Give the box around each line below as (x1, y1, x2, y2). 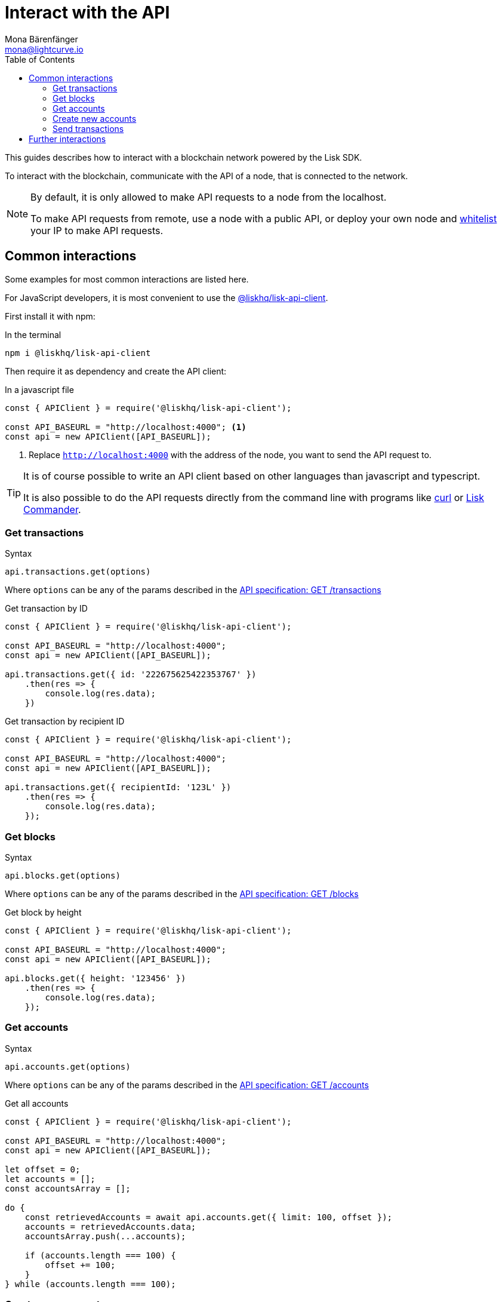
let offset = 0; (5, 1164, 81, 1174)
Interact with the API (5, 2, 170, 23)
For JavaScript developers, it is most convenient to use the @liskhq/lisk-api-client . (5, 292, 328, 303)
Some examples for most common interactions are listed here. (5, 274, 249, 284)
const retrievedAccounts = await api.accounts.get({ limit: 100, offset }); (24, 1212, 393, 1222)
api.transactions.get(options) (5, 567, 151, 577)
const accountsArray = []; (5, 1183, 131, 1193)
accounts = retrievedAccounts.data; (24, 1221, 196, 1232)
